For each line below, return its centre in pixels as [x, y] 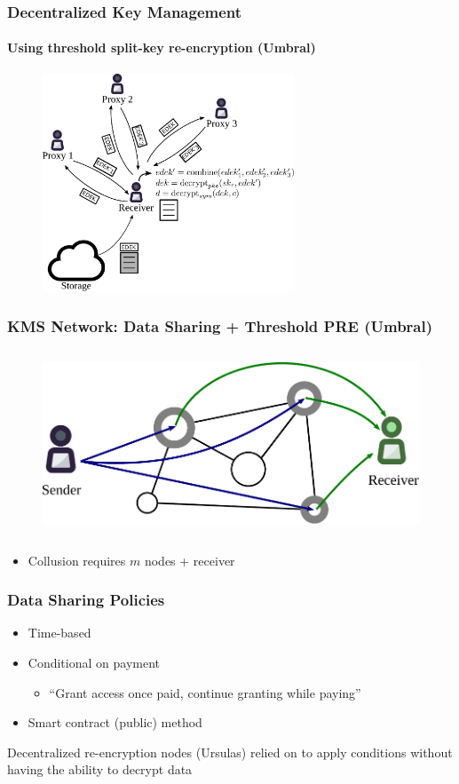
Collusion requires [77, 560]
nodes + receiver [190, 560]
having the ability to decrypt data [100, 769]
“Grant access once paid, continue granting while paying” [205, 692]
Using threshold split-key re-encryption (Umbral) [162, 48]
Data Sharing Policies [86, 600]
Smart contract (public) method [115, 722]
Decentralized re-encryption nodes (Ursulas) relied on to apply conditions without [230, 752]
